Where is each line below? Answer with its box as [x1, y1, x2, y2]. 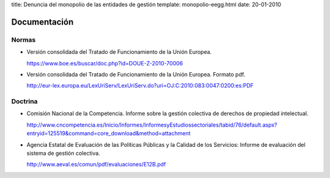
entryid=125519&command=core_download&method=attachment [26, 130, 191, 137]
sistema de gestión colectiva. [26, 150, 100, 157]
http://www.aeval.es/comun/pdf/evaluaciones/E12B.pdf [26, 161, 166, 168]
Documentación [11, 17, 74, 27]
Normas [11, 35, 36, 44]
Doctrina [11, 97, 38, 106]
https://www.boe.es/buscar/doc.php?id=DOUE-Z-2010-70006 [26, 59, 183, 67]
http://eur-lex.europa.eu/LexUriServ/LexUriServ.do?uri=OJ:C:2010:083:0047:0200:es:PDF [26, 82, 254, 89]
